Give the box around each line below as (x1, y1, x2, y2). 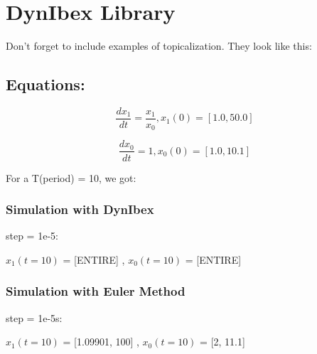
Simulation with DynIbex (6, 200, 154, 218)
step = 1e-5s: (6, 310, 63, 325)
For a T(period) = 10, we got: (6, 170, 136, 185)
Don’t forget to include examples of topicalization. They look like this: (6, 38, 312, 53)
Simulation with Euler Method (6, 282, 186, 300)
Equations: (6, 73, 85, 95)
